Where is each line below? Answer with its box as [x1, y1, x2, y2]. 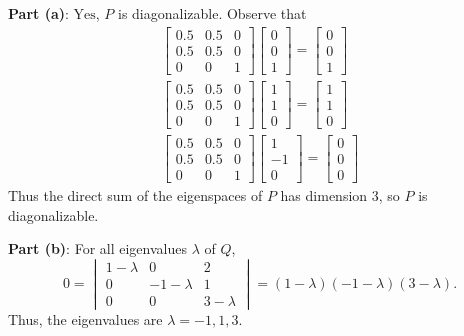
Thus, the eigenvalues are [8, 309, 163, 330]
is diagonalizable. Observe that [118, 3, 307, 23]
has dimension [280, 184, 368, 205]
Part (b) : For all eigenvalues [8, 238, 187, 259]
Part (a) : [8, 3, 69, 23]
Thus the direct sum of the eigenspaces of [8, 184, 263, 205]
